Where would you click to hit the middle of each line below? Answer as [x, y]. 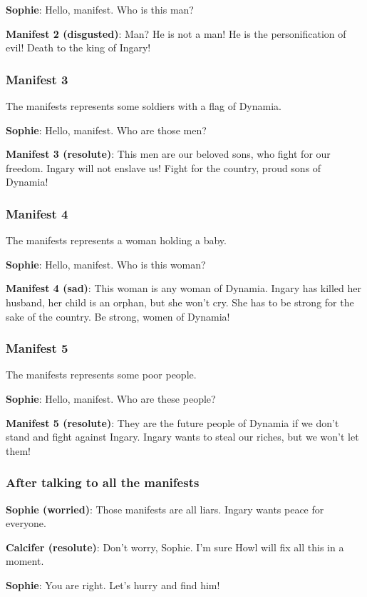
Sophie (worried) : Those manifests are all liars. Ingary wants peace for [165, 509]
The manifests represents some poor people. [101, 375]
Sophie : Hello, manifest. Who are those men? [106, 130]
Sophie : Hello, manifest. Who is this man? [100, 9]
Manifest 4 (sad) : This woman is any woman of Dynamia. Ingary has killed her [184, 288]
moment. [25, 561]
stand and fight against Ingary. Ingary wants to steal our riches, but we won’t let [182, 437]
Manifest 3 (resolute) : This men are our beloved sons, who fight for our [168, 154]
